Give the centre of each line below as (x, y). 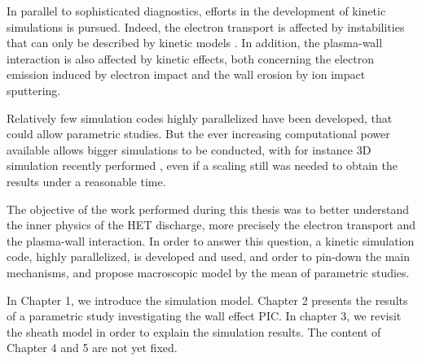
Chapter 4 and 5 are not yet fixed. (92, 348)
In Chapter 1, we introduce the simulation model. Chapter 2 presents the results (207, 300)
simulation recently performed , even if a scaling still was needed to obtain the (202, 165)
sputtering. (34, 90)
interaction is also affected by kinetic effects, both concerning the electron (191, 58)
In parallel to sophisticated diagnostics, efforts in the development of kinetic (196, 11)
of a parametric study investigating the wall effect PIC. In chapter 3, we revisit (204, 316)
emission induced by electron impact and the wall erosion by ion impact (186, 74)
